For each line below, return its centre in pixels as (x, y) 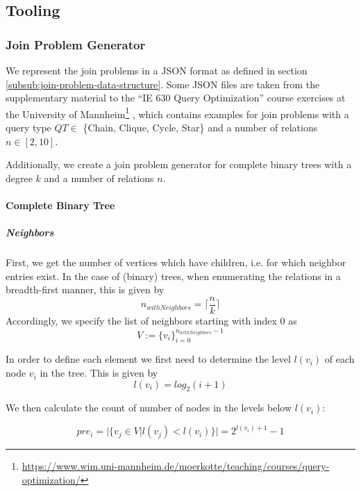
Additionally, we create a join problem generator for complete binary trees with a (179, 164)
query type (28, 128)
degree (19, 178)
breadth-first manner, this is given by (85, 289)
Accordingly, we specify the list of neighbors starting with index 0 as (151, 320)
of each (339, 359)
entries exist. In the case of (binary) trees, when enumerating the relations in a (173, 276)
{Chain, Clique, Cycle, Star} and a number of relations (200, 128)
